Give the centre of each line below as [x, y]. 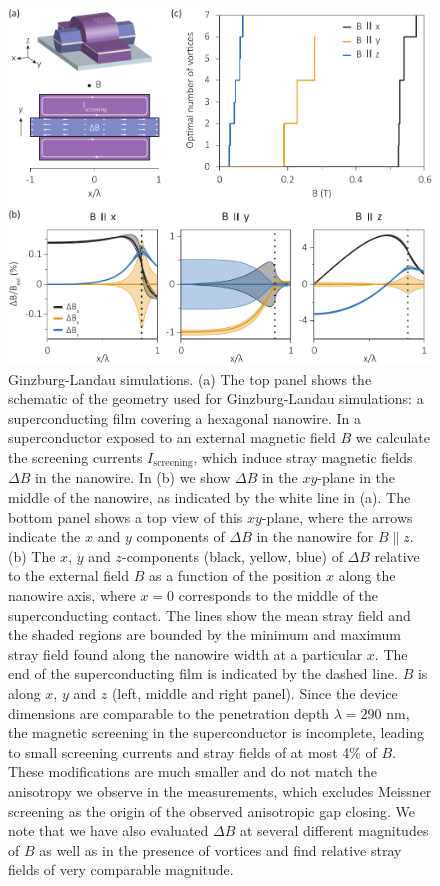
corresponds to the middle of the [278, 595]
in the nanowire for [315, 536]
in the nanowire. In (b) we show [132, 477]
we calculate [392, 437]
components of [180, 536]
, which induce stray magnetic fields [303, 457]
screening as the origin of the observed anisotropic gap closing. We [211, 810]
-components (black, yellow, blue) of [232, 555]
